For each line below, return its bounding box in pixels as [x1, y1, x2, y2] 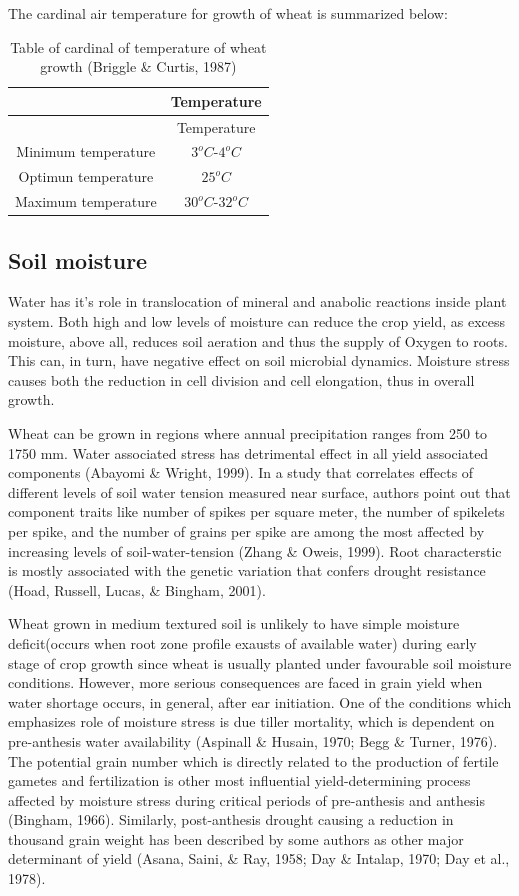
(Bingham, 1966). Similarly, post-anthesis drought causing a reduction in [8, 809, 454, 830]
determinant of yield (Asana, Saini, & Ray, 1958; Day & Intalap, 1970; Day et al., [8, 848, 510, 869]
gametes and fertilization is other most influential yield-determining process [8, 770, 471, 791]
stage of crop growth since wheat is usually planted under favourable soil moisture [8, 652, 512, 673]
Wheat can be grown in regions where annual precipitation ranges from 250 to [8, 423, 488, 444]
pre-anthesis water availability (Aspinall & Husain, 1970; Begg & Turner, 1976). [8, 730, 498, 751]
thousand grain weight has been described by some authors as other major [8, 828, 464, 849]
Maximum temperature [15, 191, 157, 212]
